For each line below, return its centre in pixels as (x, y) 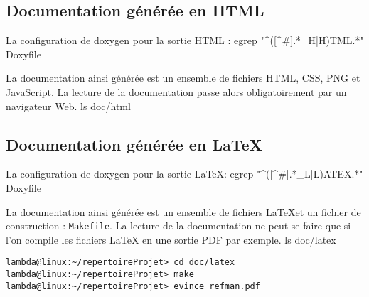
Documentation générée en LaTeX (134, 144)
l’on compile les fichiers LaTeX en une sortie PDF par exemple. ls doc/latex (171, 239)
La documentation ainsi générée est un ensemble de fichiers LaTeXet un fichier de (183, 211)
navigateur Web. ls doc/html (68, 106)
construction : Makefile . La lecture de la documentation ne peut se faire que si (178, 226)
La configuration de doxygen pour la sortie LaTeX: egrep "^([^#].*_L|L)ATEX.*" (184, 174)
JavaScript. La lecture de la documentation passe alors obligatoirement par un (176, 91)
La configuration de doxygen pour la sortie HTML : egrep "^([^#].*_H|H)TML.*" (185, 40)
